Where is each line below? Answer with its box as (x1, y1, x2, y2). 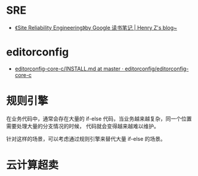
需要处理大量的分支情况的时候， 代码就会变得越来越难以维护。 (6, 122, 159, 129)
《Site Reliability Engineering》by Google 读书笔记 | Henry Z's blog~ (14, 24, 178, 31)
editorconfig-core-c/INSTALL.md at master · (14, 65, 124, 72)
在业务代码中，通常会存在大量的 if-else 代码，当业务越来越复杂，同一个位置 (6, 115, 192, 122)
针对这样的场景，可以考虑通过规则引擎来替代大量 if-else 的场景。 (6, 135, 166, 142)
